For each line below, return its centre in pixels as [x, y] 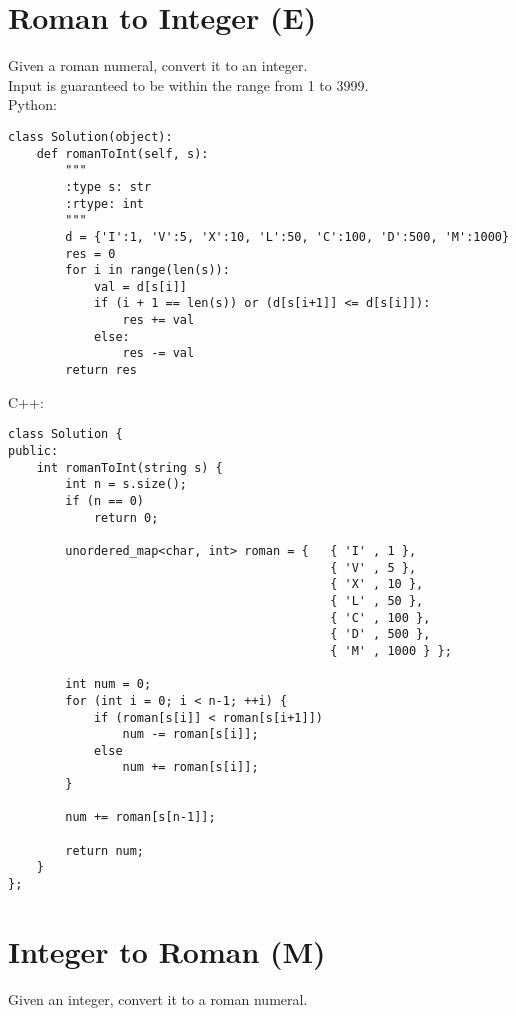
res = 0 [90, 253]
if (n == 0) [105, 500]
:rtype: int [105, 203]
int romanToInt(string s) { [129, 467]
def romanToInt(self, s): [122, 153]
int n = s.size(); [126, 484]
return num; [105, 850]
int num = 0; [108, 684]
